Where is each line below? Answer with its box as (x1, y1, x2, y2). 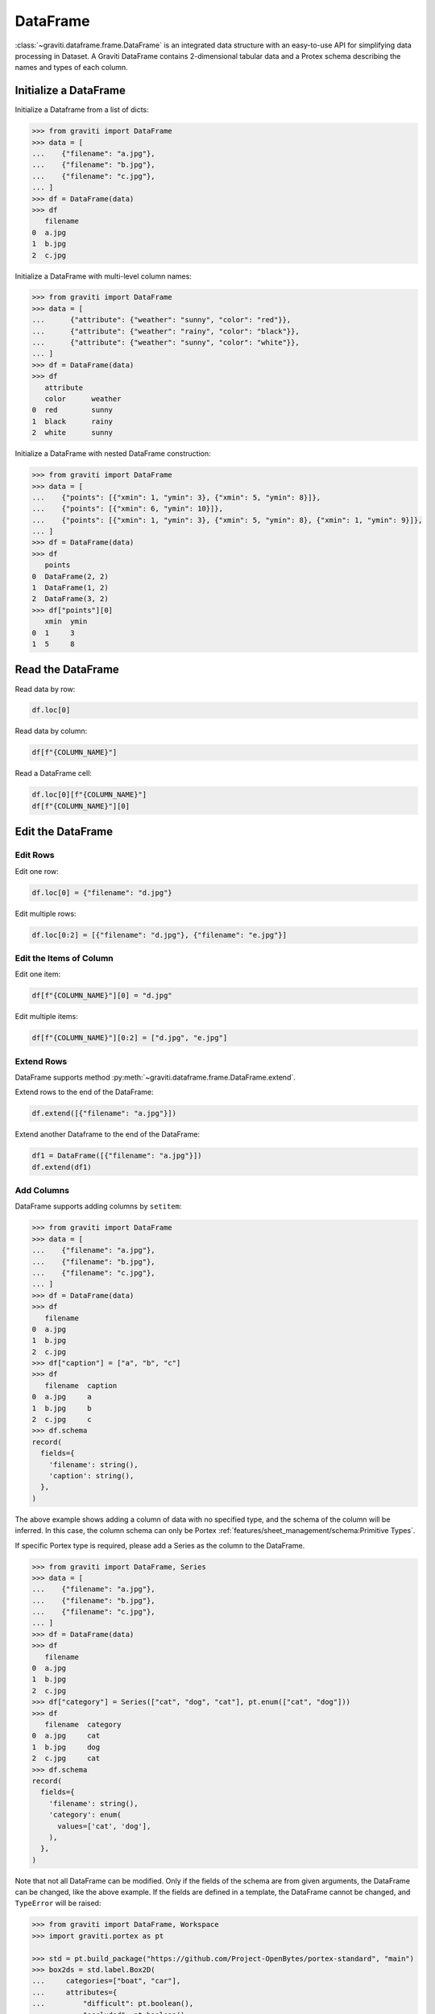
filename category (44, 1720, 122, 1729)
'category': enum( (48, 1810, 122, 1820)
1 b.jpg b (31, 1403, 92, 1413)
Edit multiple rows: (14, 909, 77, 918)
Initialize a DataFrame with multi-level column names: (14, 271, 193, 281)
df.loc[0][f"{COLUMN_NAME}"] (31, 790, 147, 799)
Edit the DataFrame (14, 825, 114, 839)
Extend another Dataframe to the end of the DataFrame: (14, 1129, 201, 1139)
